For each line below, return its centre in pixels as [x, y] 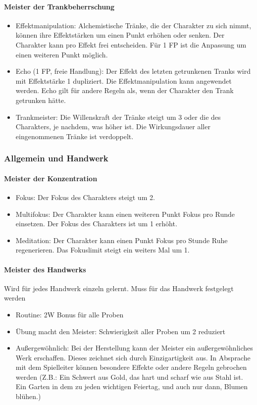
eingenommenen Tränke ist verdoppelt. [75, 136]
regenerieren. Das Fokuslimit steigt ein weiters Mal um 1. [103, 250]
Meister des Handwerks [45, 269]
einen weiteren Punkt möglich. [62, 54]
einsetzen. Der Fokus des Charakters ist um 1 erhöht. [96, 224]
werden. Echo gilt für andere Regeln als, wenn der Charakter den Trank [125, 90]
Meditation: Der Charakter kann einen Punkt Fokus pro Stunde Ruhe [122, 240]
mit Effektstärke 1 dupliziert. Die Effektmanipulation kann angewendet [124, 80]
